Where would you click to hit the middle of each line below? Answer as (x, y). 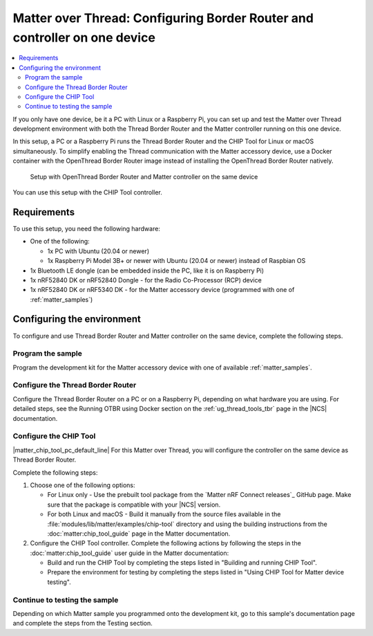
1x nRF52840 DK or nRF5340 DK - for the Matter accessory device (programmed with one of (162, 290)
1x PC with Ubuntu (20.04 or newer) (98, 251)
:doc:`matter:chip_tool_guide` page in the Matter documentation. (139, 534)
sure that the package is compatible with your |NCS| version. (134, 505)
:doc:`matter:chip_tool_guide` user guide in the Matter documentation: (130, 553)
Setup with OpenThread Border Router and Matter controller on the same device (144, 176)
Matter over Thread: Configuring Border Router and (163, 18)
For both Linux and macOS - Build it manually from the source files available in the (164, 514)
